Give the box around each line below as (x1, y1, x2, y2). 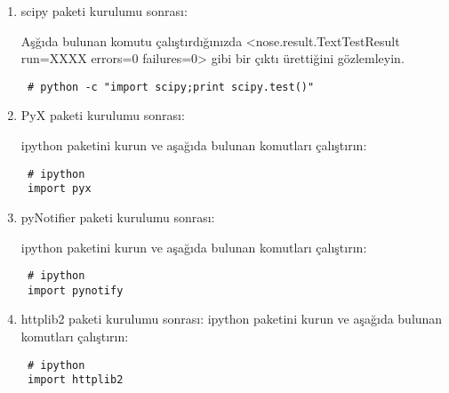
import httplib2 (27, 373, 124, 387)
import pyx (27, 182, 92, 196)
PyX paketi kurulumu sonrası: (20, 106, 185, 124)
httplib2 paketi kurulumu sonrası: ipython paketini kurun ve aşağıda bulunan (20, 309, 443, 328)
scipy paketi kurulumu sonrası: (20, 2, 188, 20)
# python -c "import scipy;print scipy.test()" (27, 80, 315, 93)
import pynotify (27, 284, 124, 297)
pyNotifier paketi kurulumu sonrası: (20, 207, 215, 226)
